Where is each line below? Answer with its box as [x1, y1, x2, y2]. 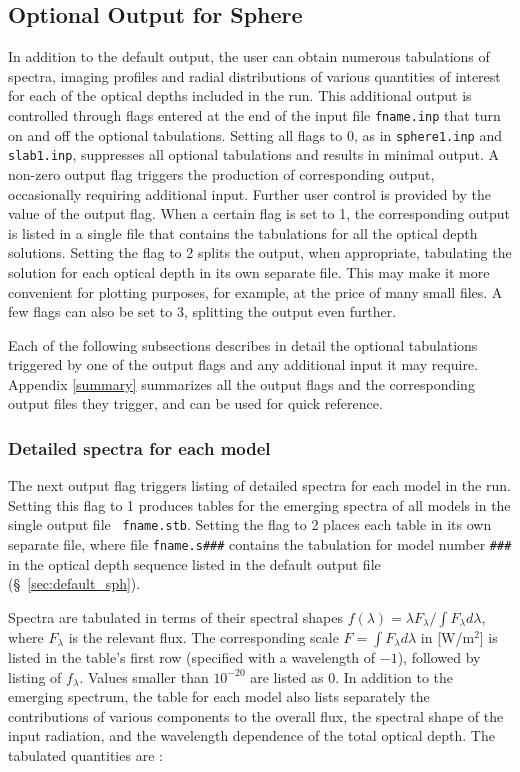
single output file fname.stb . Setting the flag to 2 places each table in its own [8, 514, 492, 535]
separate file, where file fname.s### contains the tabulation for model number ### [8, 534, 512, 555]
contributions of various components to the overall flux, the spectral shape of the [8, 705, 504, 726]
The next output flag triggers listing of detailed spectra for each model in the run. [8, 475, 511, 496]
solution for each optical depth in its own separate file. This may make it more [8, 261, 490, 282]
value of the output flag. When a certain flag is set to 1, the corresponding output [8, 203, 511, 224]
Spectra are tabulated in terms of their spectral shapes [8, 606, 343, 627]
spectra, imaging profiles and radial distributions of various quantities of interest [8, 65, 501, 86]
